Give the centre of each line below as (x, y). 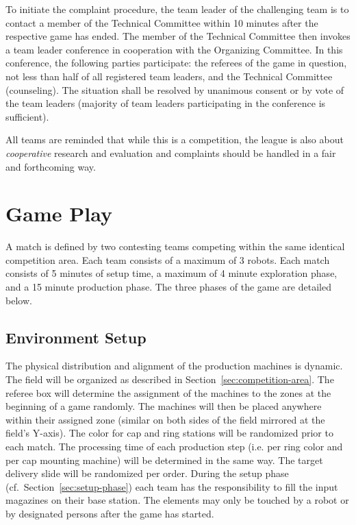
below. (19, 300)
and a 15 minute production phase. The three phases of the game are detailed (168, 287)
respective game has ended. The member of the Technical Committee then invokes (178, 36)
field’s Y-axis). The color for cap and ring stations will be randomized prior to (169, 433)
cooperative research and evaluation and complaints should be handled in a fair (171, 152)
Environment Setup (76, 337)
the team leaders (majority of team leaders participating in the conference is (166, 103)
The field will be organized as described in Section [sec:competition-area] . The (170, 379)
